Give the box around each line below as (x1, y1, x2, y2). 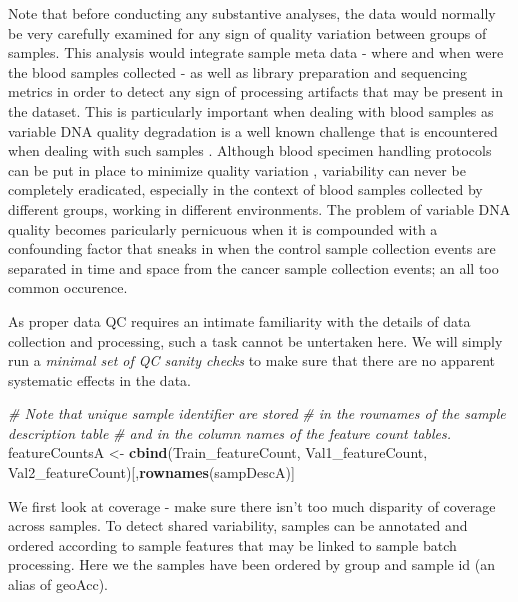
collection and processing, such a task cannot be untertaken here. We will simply (8, 330, 503, 351)
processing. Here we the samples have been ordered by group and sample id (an (8, 554, 496, 575)
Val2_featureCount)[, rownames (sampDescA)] (8, 462, 295, 483)
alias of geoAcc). (8, 574, 109, 595)
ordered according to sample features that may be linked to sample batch (8, 534, 457, 555)
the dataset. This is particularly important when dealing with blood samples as (8, 100, 494, 121)
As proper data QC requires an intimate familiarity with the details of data (8, 310, 471, 331)
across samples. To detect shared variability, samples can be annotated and (8, 515, 468, 536)
